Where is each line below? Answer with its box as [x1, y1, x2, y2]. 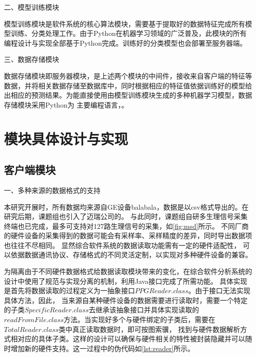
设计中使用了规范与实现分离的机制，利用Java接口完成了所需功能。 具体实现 [4, 275, 248, 286]
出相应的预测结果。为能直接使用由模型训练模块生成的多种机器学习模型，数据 [4, 90, 252, 100]
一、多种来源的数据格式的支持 [4, 185, 100, 195]
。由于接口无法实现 [188, 285, 251, 296]
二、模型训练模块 [4, 2, 59, 12]
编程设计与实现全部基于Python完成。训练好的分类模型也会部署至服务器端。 [4, 37, 247, 48]
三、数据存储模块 [4, 54, 59, 64]
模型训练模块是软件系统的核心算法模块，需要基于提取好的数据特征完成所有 [4, 18, 245, 28]
